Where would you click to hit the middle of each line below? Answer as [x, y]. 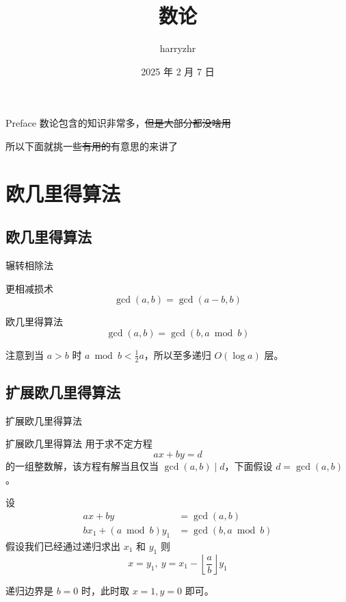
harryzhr [178, 48]
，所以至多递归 [177, 354]
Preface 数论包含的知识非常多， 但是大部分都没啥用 [118, 123]
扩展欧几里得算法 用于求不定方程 [79, 443]
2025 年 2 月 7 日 [178, 71]
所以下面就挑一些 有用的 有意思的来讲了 [92, 146]
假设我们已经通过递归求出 [63, 545]
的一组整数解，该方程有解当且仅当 [82, 466]
